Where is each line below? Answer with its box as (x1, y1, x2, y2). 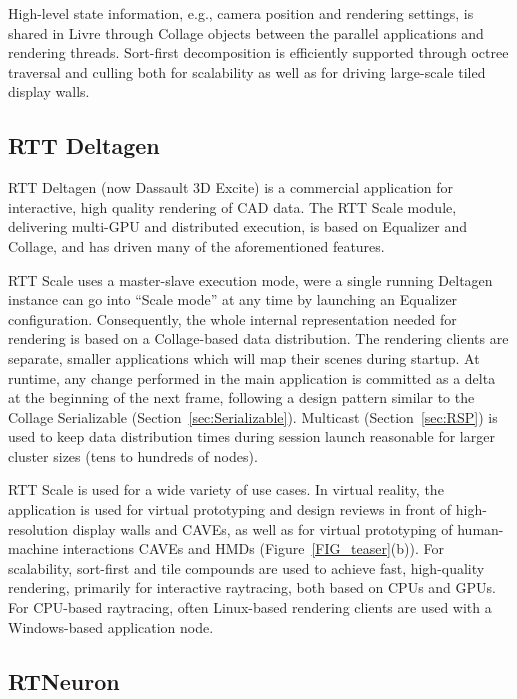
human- (457, 518, 504, 539)
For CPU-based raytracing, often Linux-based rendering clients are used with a (8, 597, 492, 618)
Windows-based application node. (8, 616, 214, 637)
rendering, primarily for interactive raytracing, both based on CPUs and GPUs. (8, 577, 496, 598)
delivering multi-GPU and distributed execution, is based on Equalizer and (8, 216, 468, 237)
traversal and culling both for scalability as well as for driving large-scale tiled (8, 61, 486, 82)
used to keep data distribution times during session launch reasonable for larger (8, 426, 495, 447)
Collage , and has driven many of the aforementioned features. (8, 235, 385, 256)
